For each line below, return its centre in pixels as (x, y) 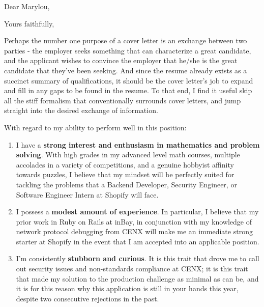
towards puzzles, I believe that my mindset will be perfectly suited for (125, 174)
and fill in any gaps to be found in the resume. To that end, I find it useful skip (128, 90)
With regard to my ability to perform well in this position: (95, 127)
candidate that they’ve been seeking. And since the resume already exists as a (126, 70)
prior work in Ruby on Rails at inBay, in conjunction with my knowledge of (134, 221)
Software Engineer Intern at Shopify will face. (87, 194)
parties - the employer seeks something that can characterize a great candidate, (128, 50)
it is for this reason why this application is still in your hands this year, (127, 288)
